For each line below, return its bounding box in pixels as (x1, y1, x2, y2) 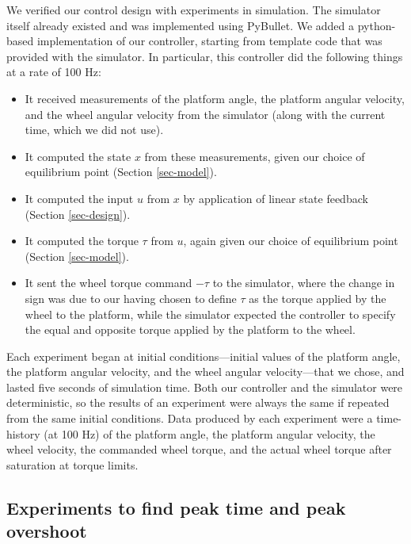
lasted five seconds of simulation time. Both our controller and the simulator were (6, 378, 403, 395)
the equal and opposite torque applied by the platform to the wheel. (25, 321, 356, 338)
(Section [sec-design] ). (25, 205, 131, 222)
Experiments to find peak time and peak (6, 495, 346, 519)
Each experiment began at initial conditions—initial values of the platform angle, (6, 347, 401, 364)
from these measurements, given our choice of (144, 147, 365, 164)
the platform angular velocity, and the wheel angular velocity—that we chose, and (6, 363, 405, 380)
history (6, 425, 40, 442)
